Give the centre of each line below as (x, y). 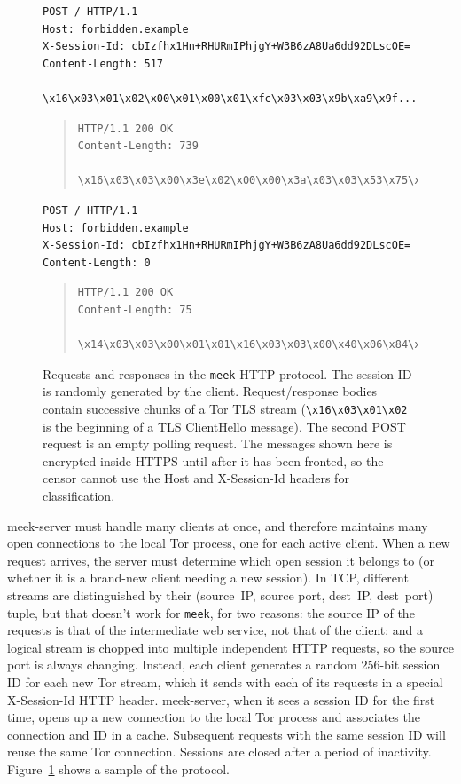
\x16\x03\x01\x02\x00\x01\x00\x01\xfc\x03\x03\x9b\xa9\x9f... (230, 98)
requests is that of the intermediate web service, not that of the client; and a (215, 630)
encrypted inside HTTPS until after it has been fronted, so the (213, 460)
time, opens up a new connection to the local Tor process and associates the (214, 717)
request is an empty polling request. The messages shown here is (218, 443)
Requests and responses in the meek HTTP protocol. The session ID (227, 373)
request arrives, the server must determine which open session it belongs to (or (221, 560)
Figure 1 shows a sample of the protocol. (118, 768)
